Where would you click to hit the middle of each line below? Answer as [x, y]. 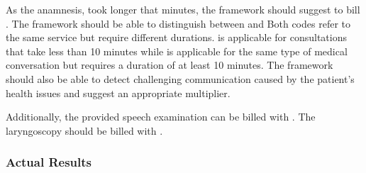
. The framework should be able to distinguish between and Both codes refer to [178, 23]
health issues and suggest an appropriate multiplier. [118, 93]
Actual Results [49, 162]
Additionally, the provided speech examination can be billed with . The [161, 117]
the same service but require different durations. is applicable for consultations [176, 37]
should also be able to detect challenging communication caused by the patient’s [180, 78]
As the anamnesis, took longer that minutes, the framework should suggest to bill [183, 9]
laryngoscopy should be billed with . [84, 130]
